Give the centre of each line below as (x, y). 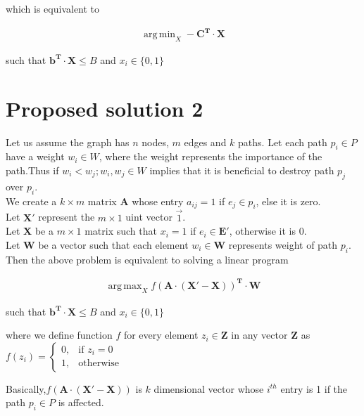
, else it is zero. (288, 201)
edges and (205, 142)
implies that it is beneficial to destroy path (242, 170)
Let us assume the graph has (68, 142)
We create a (31, 201)
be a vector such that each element (113, 244)
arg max (125, 286)
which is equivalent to (53, 8)
